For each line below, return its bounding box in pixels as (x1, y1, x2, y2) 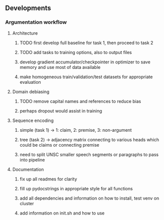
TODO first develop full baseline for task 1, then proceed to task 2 (19, 40, 154, 46)
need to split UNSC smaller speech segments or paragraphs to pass (19, 151, 159, 158)
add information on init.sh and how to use (19, 210, 105, 216)
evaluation (19, 79, 41, 85)
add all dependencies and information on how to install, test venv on (19, 195, 160, 201)
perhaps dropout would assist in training (19, 108, 103, 113)
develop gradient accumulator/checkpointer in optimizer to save (19, 59, 151, 65)
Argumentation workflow (5, 19, 67, 26)
